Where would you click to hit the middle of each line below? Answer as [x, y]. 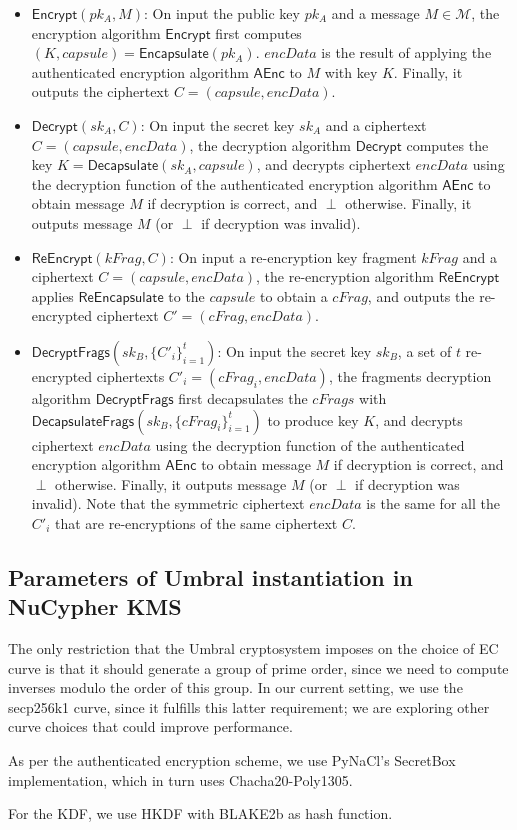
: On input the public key [221, 13]
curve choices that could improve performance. [150, 726]
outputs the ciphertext [100, 91]
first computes [258, 32]
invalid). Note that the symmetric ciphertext [168, 503]
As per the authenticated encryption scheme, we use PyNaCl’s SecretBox [232, 760]
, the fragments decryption [410, 375]
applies [52, 295]
